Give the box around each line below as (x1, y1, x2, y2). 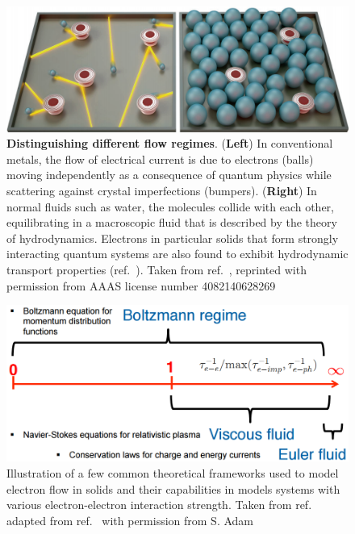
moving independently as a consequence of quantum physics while (6, 166, 332, 183)
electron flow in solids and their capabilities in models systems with (6, 480, 340, 497)
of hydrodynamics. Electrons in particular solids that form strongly (6, 229, 339, 246)
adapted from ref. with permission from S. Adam (6, 511, 254, 528)
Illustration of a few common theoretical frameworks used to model (6, 464, 339, 481)
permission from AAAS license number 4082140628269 (6, 277, 276, 294)
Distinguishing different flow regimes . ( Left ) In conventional (6, 135, 333, 152)
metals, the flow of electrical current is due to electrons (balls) (6, 150, 314, 167)
